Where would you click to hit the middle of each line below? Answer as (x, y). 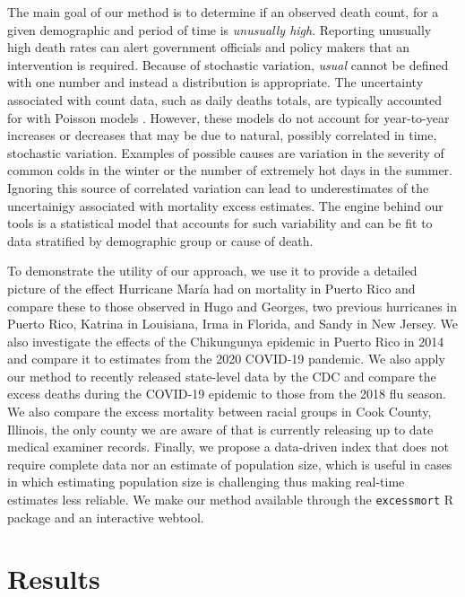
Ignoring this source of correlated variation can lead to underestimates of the (218, 187)
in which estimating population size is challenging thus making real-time (206, 482)
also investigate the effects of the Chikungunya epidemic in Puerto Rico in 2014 (226, 341)
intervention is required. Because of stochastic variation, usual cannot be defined (228, 64)
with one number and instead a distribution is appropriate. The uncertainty (215, 82)
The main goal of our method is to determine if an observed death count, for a (223, 12)
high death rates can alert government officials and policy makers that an (209, 47)
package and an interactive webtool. (106, 517)
